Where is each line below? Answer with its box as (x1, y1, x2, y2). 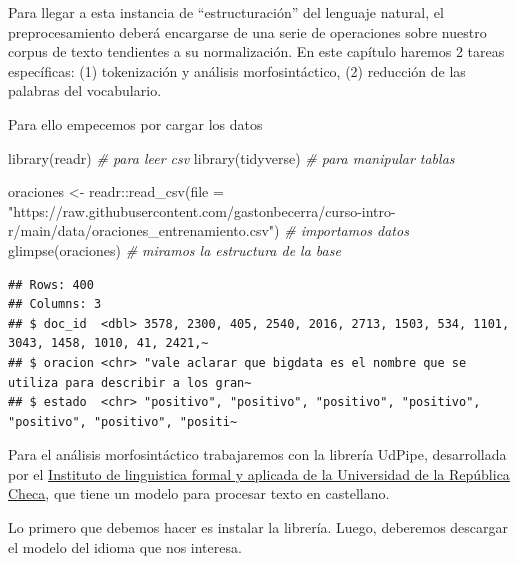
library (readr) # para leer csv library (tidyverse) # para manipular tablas (8, 147, 455, 168)
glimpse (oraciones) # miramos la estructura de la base (8, 239, 341, 260)
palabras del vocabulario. (8, 80, 162, 101)
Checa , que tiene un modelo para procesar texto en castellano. (8, 483, 390, 504)
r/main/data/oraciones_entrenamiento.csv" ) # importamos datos (8, 220, 409, 241)
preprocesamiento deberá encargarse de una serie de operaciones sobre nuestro (8, 21, 487, 42)
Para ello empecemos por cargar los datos (8, 113, 263, 134)
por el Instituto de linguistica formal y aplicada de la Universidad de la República (8, 463, 510, 484)
